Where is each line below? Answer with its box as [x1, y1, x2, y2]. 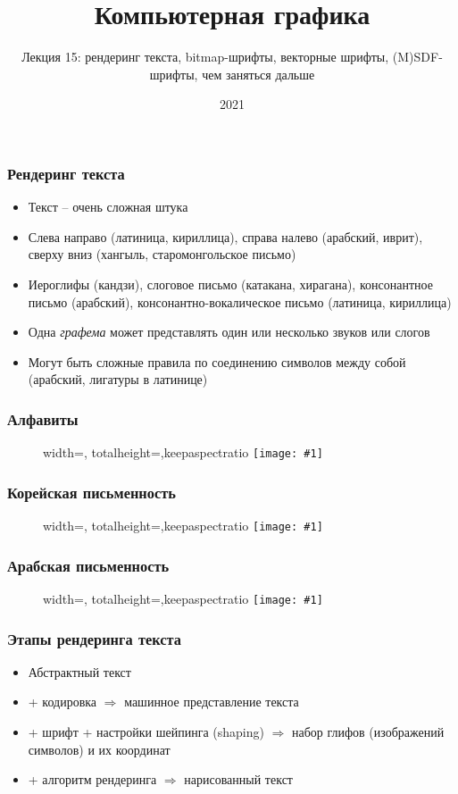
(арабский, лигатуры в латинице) [28, 370, 208, 389]
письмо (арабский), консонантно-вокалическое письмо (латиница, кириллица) [28, 292, 452, 311]
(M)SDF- [392, 47, 443, 66]
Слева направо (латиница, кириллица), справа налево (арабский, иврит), [28, 227, 423, 246]
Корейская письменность [7, 481, 176, 503]
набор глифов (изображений [291, 722, 445, 740]
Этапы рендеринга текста [7, 627, 181, 649]
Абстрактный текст [28, 662, 131, 681]
